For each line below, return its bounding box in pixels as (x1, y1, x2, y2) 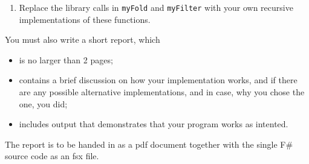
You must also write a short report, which (5, 33, 160, 46)
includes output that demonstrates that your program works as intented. (19, 118, 288, 130)
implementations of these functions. (19, 13, 151, 25)
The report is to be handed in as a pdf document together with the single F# (5, 137, 293, 150)
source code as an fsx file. (5, 150, 99, 162)
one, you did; (19, 97, 68, 110)
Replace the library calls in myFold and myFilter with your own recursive (19, 1, 293, 13)
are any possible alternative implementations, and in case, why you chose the (19, 86, 305, 98)
